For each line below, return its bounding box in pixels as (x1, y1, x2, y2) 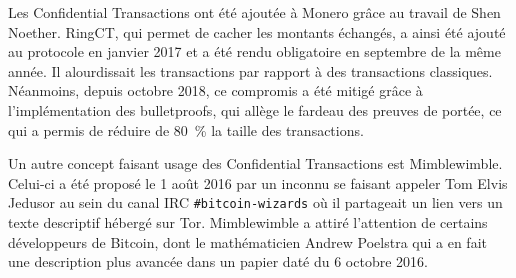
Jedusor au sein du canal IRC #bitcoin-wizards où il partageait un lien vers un (8, 192, 503, 213)
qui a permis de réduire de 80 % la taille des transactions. (8, 119, 364, 140)
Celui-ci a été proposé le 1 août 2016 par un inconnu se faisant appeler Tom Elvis (8, 172, 508, 193)
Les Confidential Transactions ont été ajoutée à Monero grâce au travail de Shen (8, 2, 501, 22)
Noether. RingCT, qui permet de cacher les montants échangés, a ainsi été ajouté (8, 21, 506, 42)
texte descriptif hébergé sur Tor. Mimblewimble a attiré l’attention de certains (8, 212, 488, 232)
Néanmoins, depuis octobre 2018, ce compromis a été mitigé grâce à (8, 80, 423, 101)
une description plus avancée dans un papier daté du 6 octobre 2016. (8, 251, 428, 272)
